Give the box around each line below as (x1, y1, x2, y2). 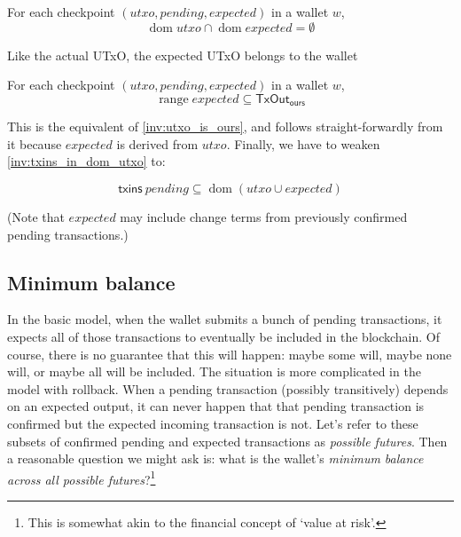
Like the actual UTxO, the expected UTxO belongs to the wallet (7, 45, 358, 64)
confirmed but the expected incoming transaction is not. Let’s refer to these (7, 414, 418, 432)
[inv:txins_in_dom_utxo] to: (7, 152, 166, 170)
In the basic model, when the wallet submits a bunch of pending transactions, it (7, 310, 442, 328)
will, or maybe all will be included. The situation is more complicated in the (7, 362, 421, 381)
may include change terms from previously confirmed (120, 208, 408, 226)
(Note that (7, 208, 65, 226)
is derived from (116, 134, 199, 153)
